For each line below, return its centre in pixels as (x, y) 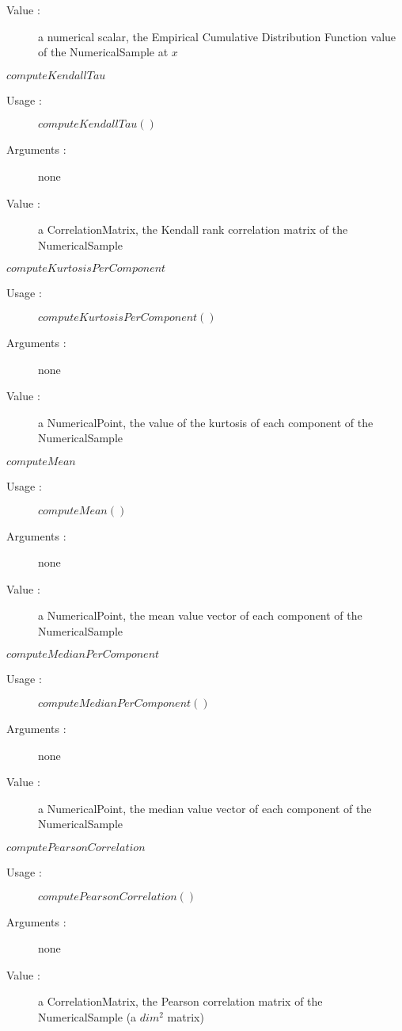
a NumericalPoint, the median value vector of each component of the (205, 808)
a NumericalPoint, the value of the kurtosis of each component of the (206, 422)
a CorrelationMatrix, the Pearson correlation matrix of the (180, 1001)
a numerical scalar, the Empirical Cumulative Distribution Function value (217, 36)
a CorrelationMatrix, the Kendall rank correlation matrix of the (193, 229)
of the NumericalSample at (103, 52)
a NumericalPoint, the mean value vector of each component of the (200, 615)
